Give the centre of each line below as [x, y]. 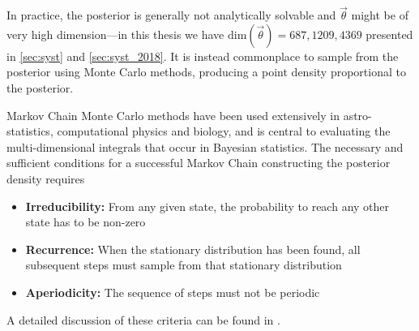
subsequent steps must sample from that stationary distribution [184, 265]
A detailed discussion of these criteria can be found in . [143, 319]
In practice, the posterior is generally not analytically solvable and [171, 15]
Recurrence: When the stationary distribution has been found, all [193, 249]
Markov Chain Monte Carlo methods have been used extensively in [173, 115]
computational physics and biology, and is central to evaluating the [224, 131]
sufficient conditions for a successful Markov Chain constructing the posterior [199, 163]
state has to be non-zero [86, 222]
